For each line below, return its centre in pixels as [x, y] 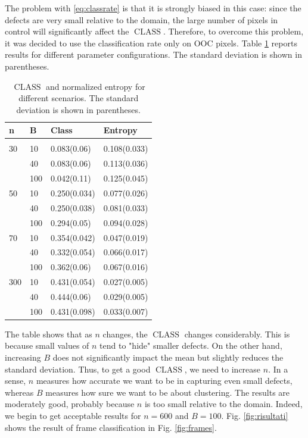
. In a [278, 369]
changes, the [125, 334]
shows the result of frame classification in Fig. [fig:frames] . [111, 427]
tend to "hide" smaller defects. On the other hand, [191, 345]
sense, [15, 381]
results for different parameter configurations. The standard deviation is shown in [153, 54]
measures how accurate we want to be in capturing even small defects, [164, 381]
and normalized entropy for [96, 86]
